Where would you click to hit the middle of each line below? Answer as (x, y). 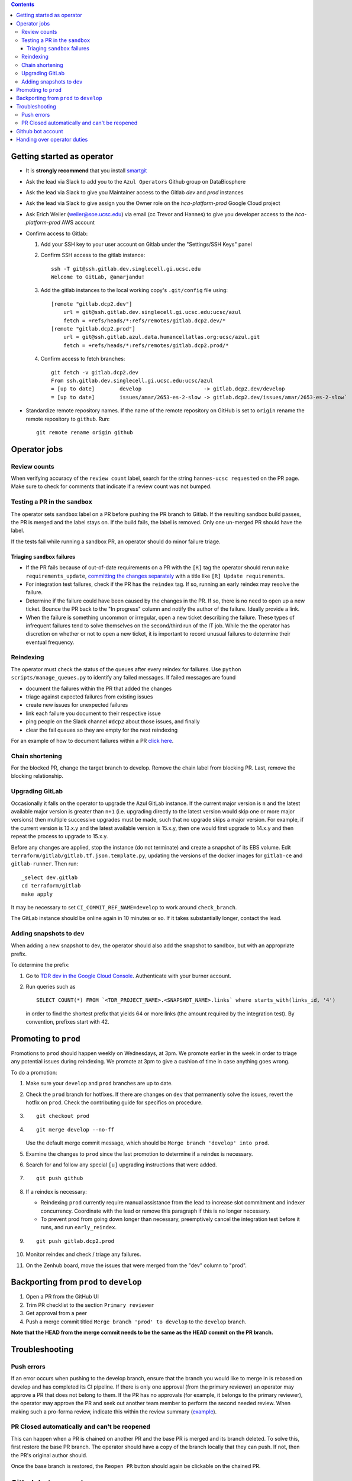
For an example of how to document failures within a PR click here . (92, 740)
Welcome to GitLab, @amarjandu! (98, 277)
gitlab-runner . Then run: (45, 864)
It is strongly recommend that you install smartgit (86, 171)
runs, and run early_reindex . (79, 1227)
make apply (37, 894)
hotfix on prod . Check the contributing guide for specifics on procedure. (114, 1102)
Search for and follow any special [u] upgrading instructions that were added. (121, 1165)
